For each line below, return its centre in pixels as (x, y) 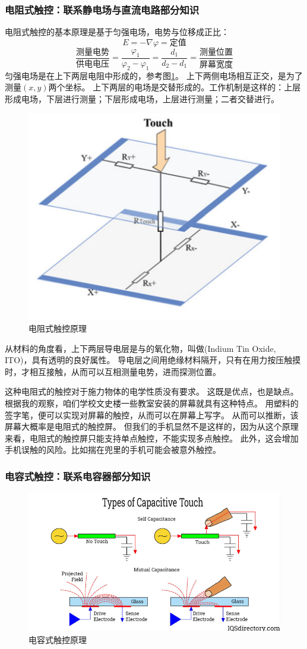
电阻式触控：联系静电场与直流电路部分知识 (102, 9)
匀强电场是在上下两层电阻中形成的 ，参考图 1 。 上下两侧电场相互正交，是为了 (154, 75)
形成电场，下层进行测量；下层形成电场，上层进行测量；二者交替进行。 (142, 98)
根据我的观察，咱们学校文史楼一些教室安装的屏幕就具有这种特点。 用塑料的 (152, 403)
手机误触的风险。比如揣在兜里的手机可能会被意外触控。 (113, 450)
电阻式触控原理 (58, 328)
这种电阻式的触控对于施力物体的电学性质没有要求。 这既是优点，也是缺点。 (152, 391)
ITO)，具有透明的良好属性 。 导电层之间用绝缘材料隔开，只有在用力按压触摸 (153, 360)
